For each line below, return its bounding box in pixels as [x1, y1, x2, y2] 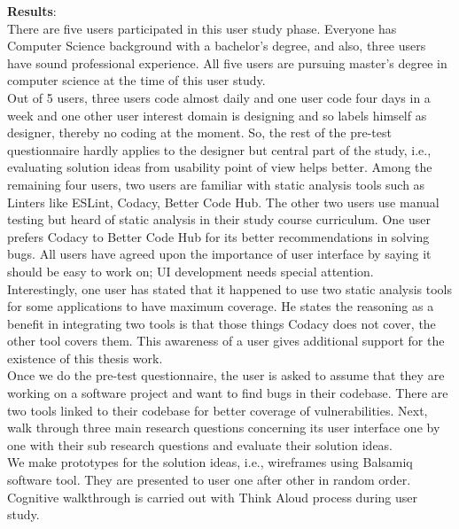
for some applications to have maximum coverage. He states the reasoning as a [7, 297, 434, 315]
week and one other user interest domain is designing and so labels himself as [7, 105, 427, 124]
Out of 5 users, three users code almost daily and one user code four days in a [7, 88, 431, 106]
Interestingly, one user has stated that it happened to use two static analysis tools [7, 279, 453, 298]
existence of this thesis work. [7, 348, 163, 367]
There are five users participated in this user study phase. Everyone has [7, 19, 397, 37]
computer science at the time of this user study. [7, 71, 266, 89]
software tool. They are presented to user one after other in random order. [7, 471, 411, 489]
